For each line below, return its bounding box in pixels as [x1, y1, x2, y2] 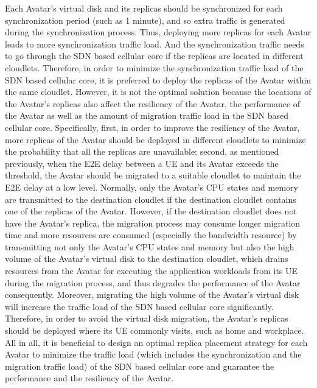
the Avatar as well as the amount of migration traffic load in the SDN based [5, 109, 289, 122]
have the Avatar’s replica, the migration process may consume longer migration [5, 216, 301, 229]
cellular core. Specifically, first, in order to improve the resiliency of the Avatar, [5, 121, 300, 133]
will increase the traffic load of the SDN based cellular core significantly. [5, 300, 274, 312]
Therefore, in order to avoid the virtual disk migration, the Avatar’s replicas [5, 312, 288, 325]
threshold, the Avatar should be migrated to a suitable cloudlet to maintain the [5, 169, 301, 182]
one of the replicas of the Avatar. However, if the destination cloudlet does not [5, 205, 297, 217]
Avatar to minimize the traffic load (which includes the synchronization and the [5, 348, 302, 361]
